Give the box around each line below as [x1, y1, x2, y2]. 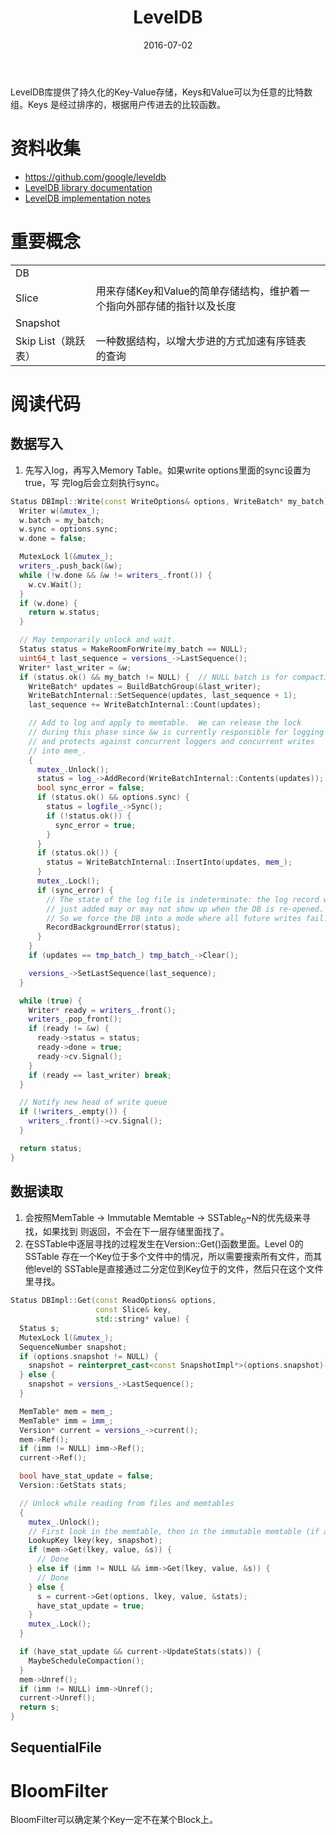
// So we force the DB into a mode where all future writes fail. [46, 913, 329, 923]
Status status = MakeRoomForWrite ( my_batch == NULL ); [19, 644, 248, 655]
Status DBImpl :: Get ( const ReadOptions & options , [10, 1296, 217, 1306]
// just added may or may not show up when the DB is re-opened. [46, 904, 325, 914]
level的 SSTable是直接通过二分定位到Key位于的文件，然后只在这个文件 [33, 1263, 324, 1275]
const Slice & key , [95, 1305, 172, 1315]
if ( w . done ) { [19, 598, 78, 608]
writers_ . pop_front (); [28, 1014, 123, 1025]
